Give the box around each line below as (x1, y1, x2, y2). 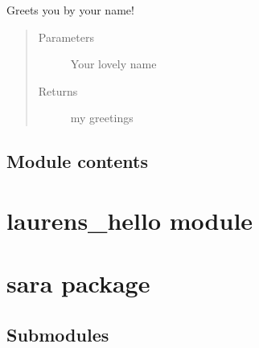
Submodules (6, 321, 109, 346)
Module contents (6, 149, 149, 174)
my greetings (70, 109, 134, 126)
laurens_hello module (6, 203, 253, 236)
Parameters (38, 28, 94, 45)
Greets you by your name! (6, 2, 134, 18)
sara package (6, 267, 150, 300)
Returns (38, 82, 78, 99)
